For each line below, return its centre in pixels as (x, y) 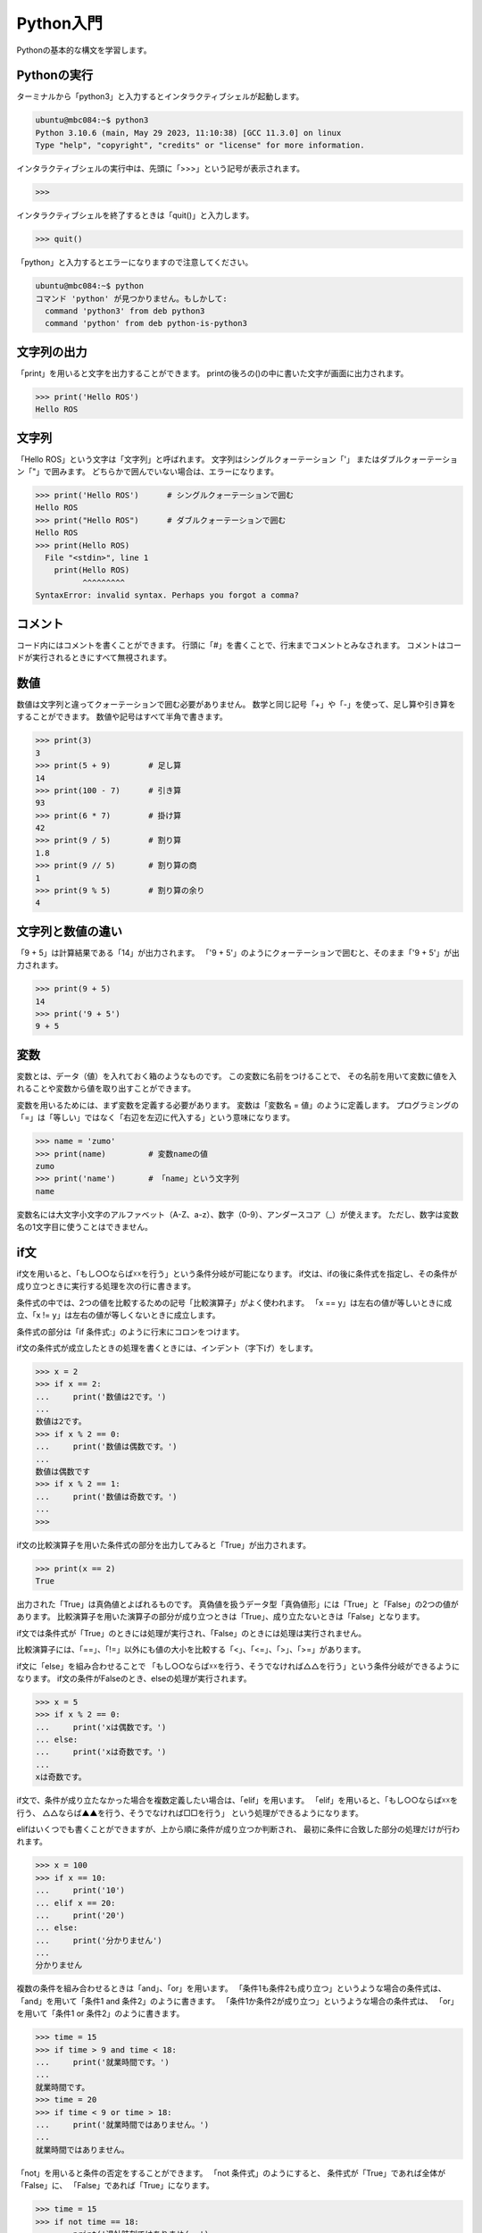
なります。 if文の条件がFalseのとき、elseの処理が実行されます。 (134, 1678)
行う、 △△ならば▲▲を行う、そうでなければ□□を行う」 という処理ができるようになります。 (190, 1812)
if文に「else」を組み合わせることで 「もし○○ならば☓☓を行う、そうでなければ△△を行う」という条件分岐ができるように (238, 1666)
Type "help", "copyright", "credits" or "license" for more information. (200, 146)
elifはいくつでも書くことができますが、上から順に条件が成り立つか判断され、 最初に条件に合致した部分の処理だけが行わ (238, 1829)
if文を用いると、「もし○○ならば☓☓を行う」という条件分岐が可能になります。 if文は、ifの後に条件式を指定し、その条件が (237, 1274)
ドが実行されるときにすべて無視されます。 (94, 657)
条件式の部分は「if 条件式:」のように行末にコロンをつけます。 (130, 1332)
